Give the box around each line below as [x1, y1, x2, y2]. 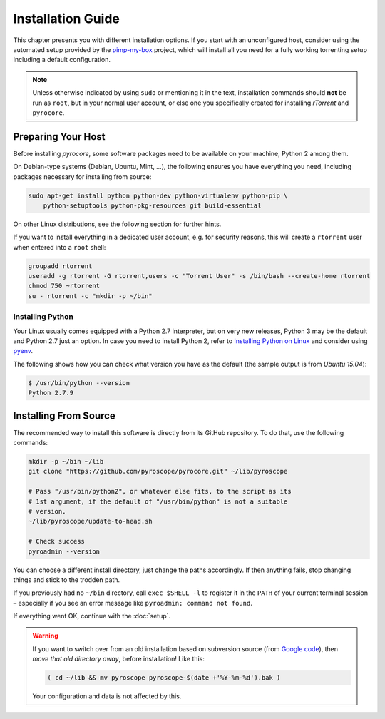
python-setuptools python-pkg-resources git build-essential [43, 201, 262, 210]
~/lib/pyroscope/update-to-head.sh [28, 517, 153, 526]
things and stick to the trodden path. [13, 575, 120, 584]
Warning [32, 631, 58, 640]
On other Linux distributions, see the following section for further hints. [13, 220, 222, 228]
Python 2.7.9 [28, 389, 74, 397]
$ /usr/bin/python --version [28, 379, 130, 387]
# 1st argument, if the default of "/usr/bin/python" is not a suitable [28, 497, 288, 506]
